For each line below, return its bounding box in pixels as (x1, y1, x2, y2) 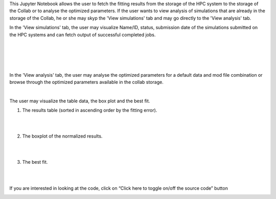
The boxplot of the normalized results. (22, 133, 103, 139)
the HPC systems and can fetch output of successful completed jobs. (9, 31, 156, 38)
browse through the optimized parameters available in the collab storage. (9, 79, 164, 85)
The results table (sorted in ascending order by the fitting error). (22, 107, 157, 114)
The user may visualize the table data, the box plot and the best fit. (9, 98, 150, 104)
